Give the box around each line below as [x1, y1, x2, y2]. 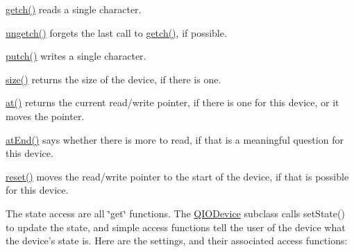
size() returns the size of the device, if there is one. [6, 72, 221, 86]
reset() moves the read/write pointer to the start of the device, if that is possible [6, 169, 349, 183]
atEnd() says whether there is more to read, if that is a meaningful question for [6, 132, 344, 146]
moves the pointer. [6, 108, 85, 123]
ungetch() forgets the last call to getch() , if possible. [6, 25, 227, 40]
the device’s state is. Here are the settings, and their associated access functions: [6, 233, 348, 248]
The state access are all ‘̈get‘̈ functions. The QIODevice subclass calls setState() [6, 205, 345, 220]
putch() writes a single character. [6, 49, 146, 63]
